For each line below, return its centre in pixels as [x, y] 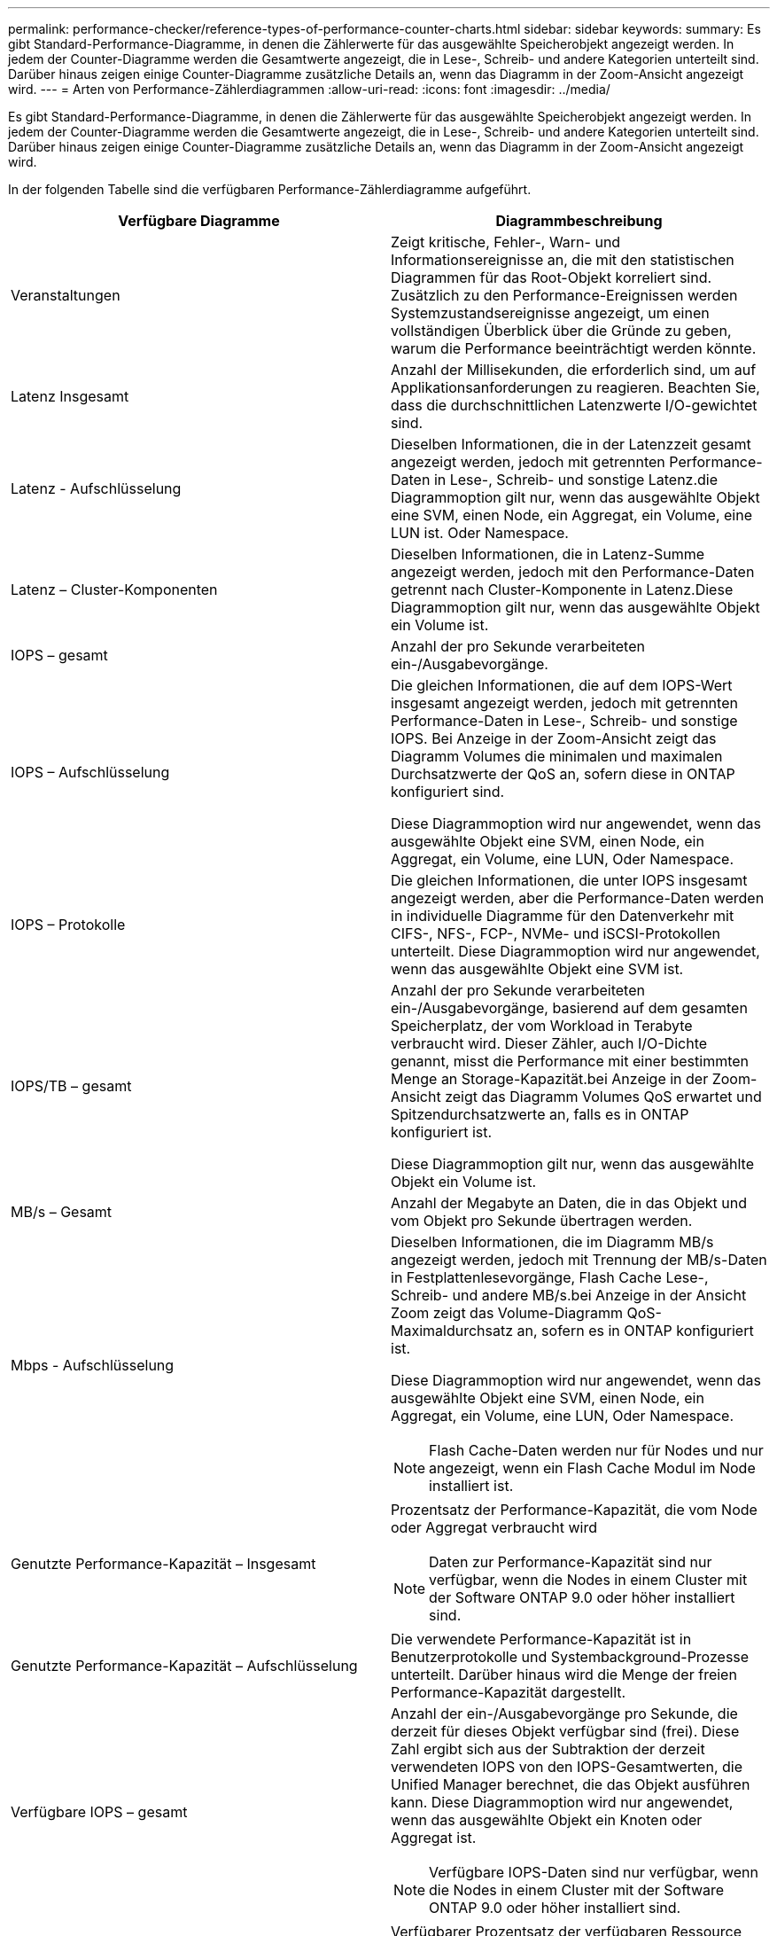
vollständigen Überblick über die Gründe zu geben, [561, 331]
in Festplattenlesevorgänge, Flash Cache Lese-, [550, 1277]
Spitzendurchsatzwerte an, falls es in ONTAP [540, 1114]
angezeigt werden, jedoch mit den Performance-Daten [573, 572]
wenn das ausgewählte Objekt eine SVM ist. [537, 969]
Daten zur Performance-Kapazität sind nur [571, 1562]
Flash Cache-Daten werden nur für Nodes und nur [596, 1450]
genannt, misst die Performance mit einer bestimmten [570, 1061]
